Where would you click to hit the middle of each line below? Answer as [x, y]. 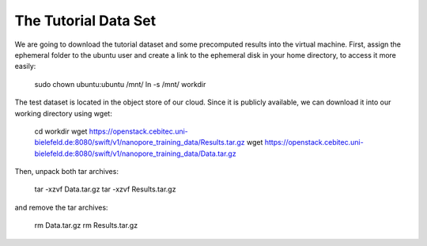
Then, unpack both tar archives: [66, 172]
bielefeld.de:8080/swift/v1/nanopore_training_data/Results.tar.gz [140, 142]
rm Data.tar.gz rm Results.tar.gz [86, 225]
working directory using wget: [63, 113]
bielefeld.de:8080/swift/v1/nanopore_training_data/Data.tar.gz [135, 153]
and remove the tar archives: [61, 207]
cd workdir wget [61, 131]
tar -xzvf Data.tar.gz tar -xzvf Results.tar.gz [105, 189]
